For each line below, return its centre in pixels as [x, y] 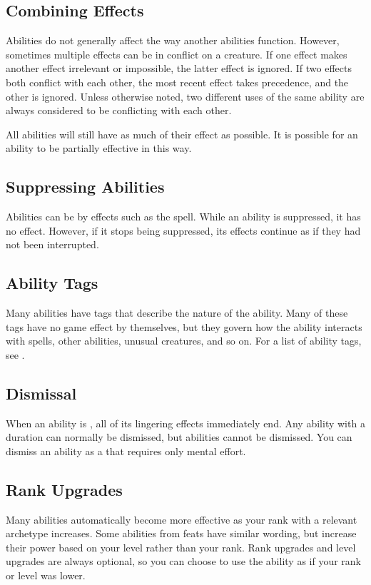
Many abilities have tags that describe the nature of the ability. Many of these [177, 313]
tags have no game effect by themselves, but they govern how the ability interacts [184, 326]
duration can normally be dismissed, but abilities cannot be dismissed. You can [179, 437]
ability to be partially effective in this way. [99, 148]
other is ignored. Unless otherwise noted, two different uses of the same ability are [185, 96]
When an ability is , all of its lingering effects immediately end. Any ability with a [185, 423]
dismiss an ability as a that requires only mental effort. [126, 451]
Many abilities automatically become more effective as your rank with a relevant [182, 519]
